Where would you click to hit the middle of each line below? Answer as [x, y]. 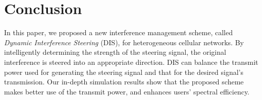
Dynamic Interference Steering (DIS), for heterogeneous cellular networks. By [124, 42]
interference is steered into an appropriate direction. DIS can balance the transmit [131, 62]
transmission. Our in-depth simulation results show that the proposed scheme [124, 82]
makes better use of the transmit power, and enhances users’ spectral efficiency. [127, 91]
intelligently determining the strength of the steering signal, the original [115, 52]
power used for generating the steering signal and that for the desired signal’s [124, 72]
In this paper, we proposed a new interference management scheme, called [118, 32]
